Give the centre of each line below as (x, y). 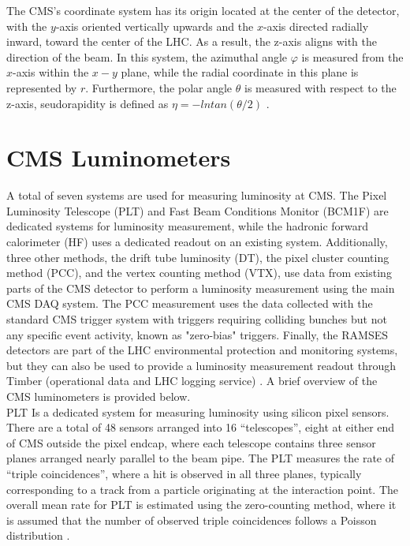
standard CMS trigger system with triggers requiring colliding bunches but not (197, 319)
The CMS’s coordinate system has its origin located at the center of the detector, (203, 10)
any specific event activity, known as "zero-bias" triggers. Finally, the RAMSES (197, 334)
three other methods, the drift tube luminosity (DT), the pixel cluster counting (198, 257)
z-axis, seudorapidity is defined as (88, 103)
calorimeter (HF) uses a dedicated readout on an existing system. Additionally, (197, 242)
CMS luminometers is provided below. (99, 396)
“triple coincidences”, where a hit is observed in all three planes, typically (184, 473)
